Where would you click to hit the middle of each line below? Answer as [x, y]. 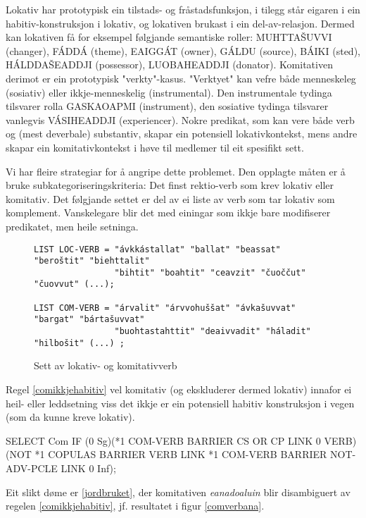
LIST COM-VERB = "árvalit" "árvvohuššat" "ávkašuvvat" [165, 308]
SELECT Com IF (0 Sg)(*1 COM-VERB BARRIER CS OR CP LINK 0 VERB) [181, 440]
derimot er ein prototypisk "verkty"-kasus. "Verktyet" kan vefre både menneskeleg [181, 78]
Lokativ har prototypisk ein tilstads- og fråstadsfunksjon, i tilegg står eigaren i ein [183, 9]
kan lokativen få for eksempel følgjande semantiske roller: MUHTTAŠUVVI [169, 37]
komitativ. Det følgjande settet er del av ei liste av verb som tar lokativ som [170, 198]
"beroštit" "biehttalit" [92, 261]
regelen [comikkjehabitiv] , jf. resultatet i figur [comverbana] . [135, 506]
